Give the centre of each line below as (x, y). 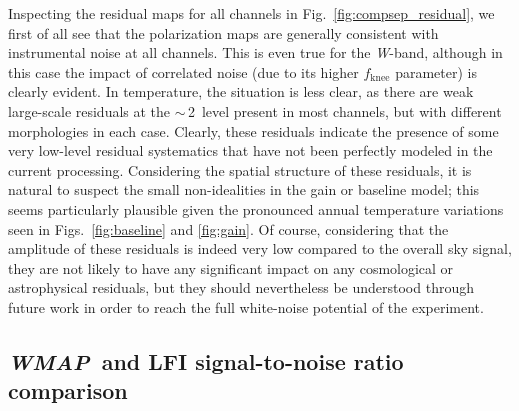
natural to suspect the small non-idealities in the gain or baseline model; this (244, 189)
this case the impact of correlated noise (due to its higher (183, 71)
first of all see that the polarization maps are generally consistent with (223, 32)
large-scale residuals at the (89, 110)
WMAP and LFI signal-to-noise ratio (206, 360)
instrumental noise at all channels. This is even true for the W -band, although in (255, 52)
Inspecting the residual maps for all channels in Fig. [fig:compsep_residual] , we (251, 13)
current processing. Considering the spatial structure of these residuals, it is (240, 169)
